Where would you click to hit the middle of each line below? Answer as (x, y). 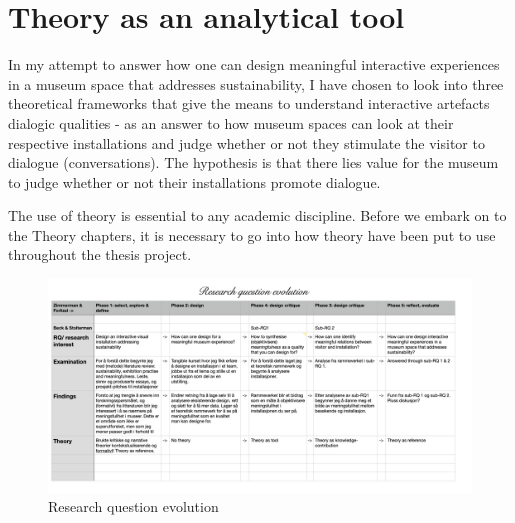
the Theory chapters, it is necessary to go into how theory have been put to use (252, 234)
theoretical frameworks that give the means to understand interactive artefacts (249, 103)
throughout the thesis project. (100, 254)
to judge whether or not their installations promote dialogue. (194, 181)
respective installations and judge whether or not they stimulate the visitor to (246, 142)
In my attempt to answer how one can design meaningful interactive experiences (254, 64)
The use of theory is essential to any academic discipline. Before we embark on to (257, 215)
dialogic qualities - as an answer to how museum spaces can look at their (231, 122)
